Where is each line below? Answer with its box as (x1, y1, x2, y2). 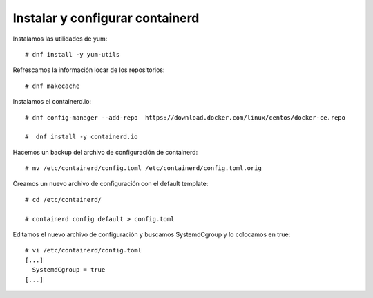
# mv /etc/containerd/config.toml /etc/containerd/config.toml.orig (25, 165, 262, 172)
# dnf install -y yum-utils (25, 50, 120, 58)
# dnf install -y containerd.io (25, 133, 138, 141)
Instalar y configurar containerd (12, 10, 200, 26)
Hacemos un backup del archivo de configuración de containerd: (12, 148, 198, 156)
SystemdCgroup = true (32, 266, 106, 274)
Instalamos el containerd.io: (12, 97, 92, 106)
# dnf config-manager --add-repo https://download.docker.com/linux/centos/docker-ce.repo (25, 113, 345, 121)
